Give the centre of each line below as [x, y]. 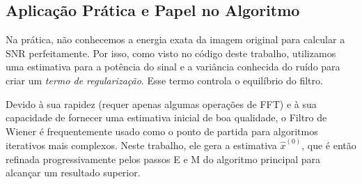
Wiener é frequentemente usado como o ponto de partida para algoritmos [162, 131]
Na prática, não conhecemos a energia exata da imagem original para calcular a [175, 39]
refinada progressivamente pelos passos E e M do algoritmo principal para [163, 159]
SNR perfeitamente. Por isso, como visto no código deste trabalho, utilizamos [171, 53]
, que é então [329, 145]
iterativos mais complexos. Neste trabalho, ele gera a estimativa [141, 145]
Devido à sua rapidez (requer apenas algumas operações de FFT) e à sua [161, 103]
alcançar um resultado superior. [73, 172]
